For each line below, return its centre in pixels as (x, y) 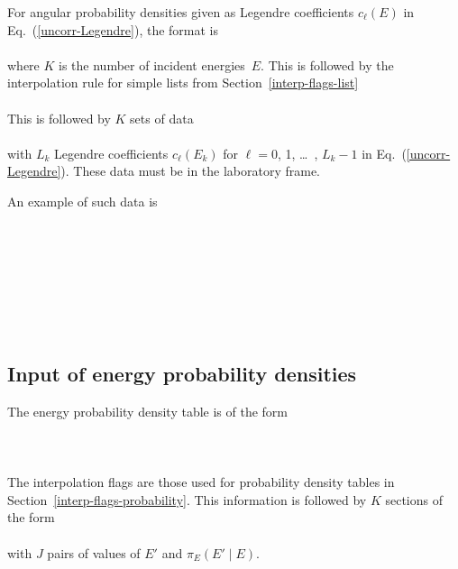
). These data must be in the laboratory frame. (191, 171)
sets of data (162, 118)
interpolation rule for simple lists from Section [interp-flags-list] (183, 83)
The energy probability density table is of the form (148, 411)
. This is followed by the (327, 64)
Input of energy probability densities (182, 374)
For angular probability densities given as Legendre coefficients (181, 12)
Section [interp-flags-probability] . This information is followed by (187, 499)
